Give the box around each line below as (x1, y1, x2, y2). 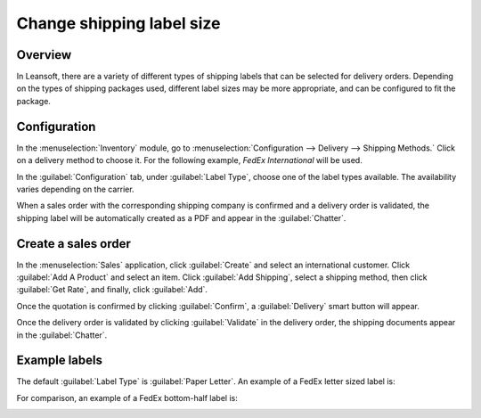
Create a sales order (16, 236, 131, 251)
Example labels (16, 353, 102, 368)
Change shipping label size (16, 13, 221, 33)
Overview (16, 47, 72, 62)
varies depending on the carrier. (16, 184, 135, 194)
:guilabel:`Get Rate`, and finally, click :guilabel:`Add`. (16, 284, 208, 295)
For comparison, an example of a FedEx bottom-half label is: (16, 392, 238, 403)
